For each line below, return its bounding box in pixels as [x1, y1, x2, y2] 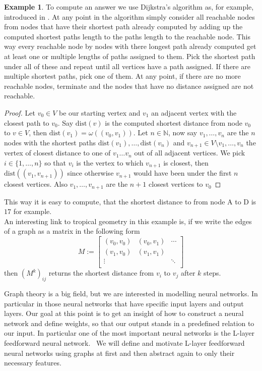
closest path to [4, 117, 49, 128]
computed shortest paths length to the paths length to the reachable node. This [4, 31, 250, 41]
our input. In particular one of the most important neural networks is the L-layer [4, 328, 254, 338]
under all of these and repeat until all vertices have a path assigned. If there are [4, 61, 250, 71]
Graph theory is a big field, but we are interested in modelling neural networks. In [4, 288, 258, 298]
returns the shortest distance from [48, 268, 154, 278]
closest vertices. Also [4, 179, 68, 189]
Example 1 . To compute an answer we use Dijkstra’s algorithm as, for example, [4, 2, 254, 12]
